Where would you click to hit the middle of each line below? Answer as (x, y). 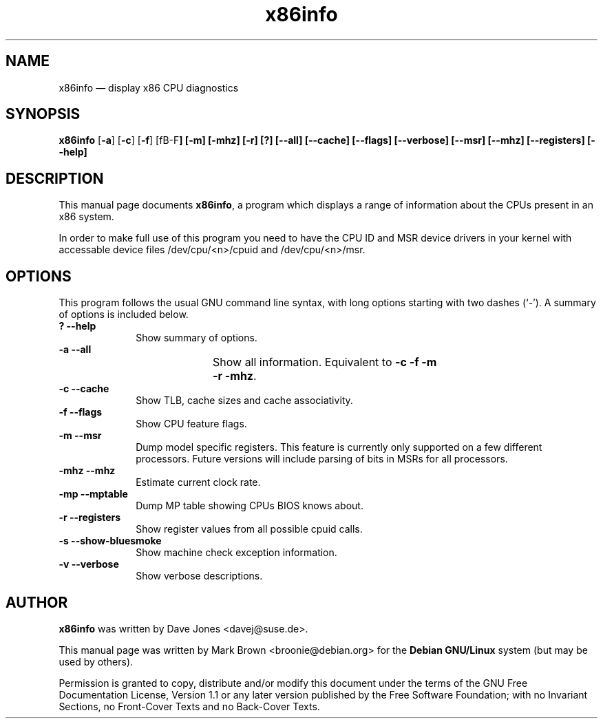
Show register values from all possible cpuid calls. (249, 529)
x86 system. (86, 217)
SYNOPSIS (43, 114)
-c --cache (84, 389)
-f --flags (81, 412)
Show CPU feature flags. (191, 424)
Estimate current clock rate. (198, 482)
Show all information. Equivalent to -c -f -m (325, 362)
